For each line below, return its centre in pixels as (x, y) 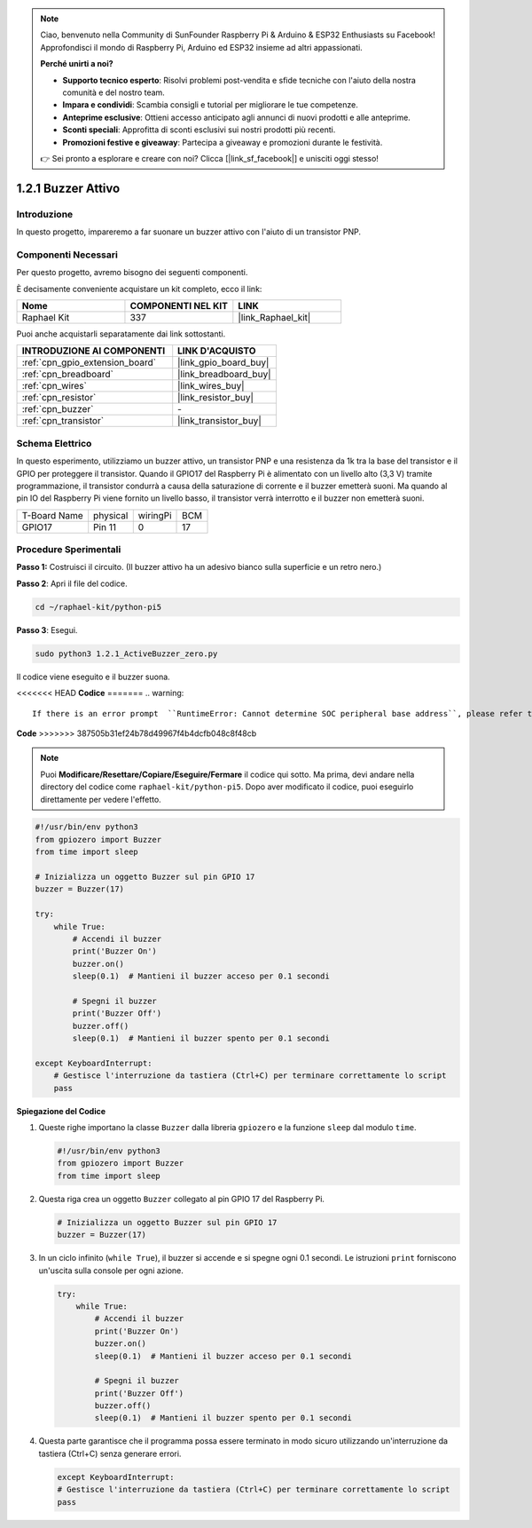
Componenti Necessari (67, 255)
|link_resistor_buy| (216, 398)
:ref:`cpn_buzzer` (58, 409)
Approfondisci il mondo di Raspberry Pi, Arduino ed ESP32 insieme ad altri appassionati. (201, 47)
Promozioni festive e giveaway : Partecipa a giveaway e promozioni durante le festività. (223, 142)
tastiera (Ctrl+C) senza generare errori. (110, 1453)
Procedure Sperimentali (69, 550)
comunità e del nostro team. (114, 92)
